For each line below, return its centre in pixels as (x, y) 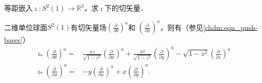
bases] (13, 40)
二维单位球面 (26, 27)
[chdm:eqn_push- (230, 27)
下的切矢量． (126, 8)
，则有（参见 (182, 27)
